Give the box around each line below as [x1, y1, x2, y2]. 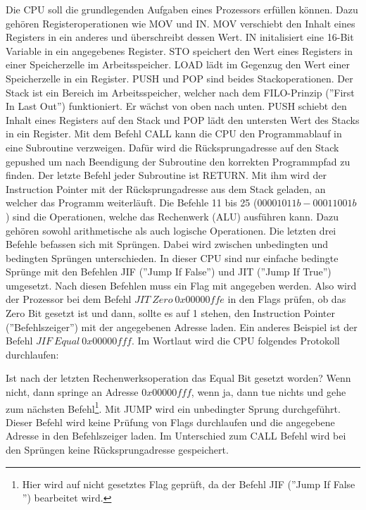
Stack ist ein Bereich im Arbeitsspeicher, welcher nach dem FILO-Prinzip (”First [6, 85, 355, 99]
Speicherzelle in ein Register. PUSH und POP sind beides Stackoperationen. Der [6, 70, 353, 85]
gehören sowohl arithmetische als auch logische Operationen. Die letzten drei [6, 223, 336, 237]
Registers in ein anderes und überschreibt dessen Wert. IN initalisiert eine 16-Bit [6, 30, 354, 44]
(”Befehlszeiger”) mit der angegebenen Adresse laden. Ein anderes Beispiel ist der [6, 319, 358, 334]
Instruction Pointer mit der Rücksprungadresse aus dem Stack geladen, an [6, 181, 326, 196]
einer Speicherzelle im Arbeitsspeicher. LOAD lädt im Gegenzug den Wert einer [6, 57, 350, 72]
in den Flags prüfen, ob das [227, 292, 346, 306]
